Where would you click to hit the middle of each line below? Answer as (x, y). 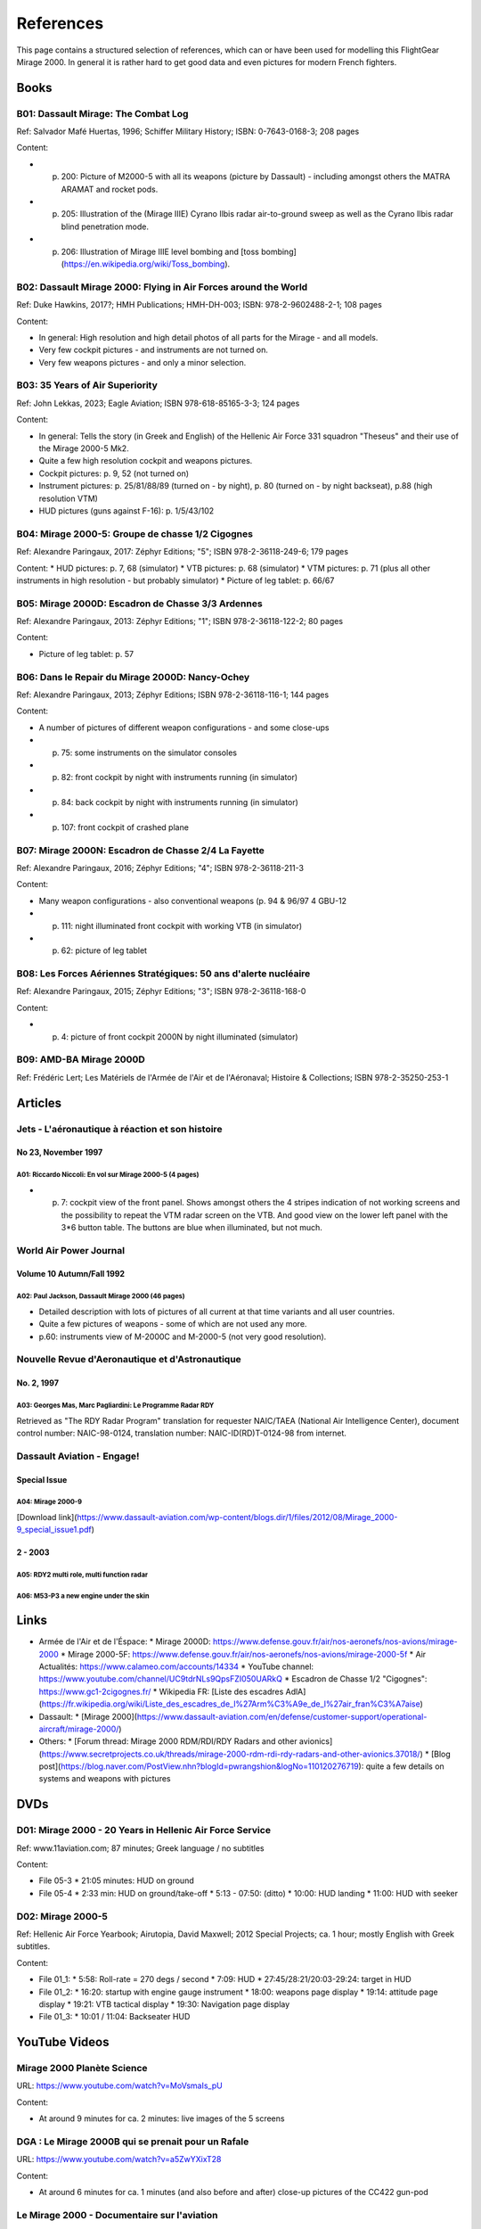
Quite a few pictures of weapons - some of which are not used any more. (173, 1324)
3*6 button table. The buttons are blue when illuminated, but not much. (192, 1227)
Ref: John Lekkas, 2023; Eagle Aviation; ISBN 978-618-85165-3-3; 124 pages (158, 403)
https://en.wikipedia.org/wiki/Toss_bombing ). (147, 264)
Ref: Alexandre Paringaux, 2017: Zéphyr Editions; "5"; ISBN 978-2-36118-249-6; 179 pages (183, 552)
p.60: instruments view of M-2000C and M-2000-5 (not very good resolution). (183, 1337)
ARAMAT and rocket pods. (110, 189)
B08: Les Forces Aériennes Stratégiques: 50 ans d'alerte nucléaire (163, 974)
